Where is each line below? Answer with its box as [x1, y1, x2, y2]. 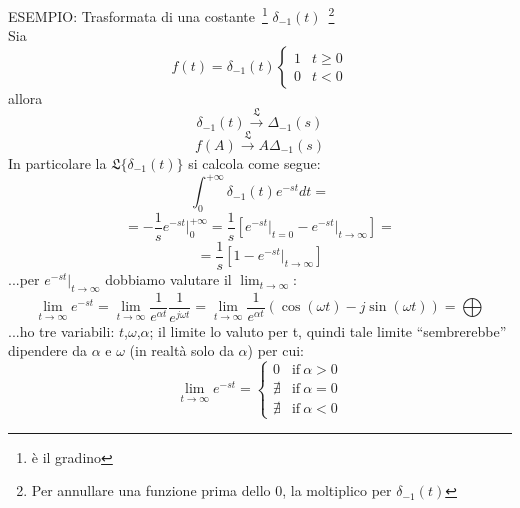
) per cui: [247, 340, 304, 361]
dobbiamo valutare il [105, 269, 232, 290]
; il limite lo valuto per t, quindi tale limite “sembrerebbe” [149, 320, 507, 341]
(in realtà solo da [129, 340, 234, 361]
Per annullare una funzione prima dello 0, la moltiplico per [31, 480, 392, 501]
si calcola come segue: [188, 153, 321, 174]
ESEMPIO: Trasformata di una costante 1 [8, 3, 268, 26]
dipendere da [8, 340, 88, 361]
